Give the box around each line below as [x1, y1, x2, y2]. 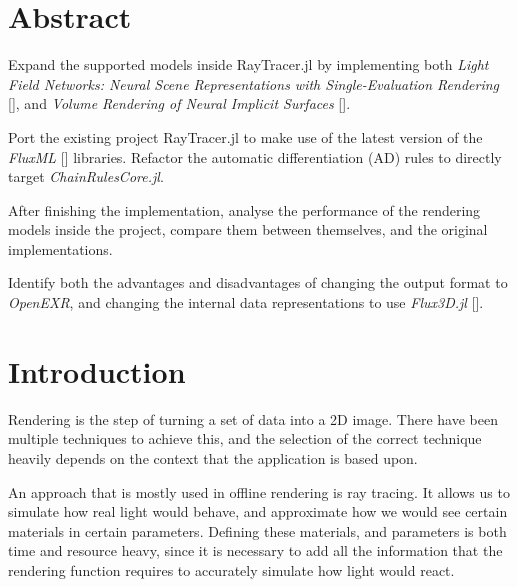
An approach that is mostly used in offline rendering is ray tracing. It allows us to [8, 481, 510, 502]
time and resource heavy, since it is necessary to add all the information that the [8, 540, 503, 561]
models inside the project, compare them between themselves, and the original [8, 219, 488, 240]
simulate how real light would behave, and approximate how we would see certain [8, 501, 508, 522]
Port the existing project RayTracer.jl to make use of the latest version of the [8, 126, 483, 147]
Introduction [8, 350, 186, 391]
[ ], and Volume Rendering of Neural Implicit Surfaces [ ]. [8, 93, 351, 114]
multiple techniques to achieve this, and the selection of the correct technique [8, 428, 482, 449]
